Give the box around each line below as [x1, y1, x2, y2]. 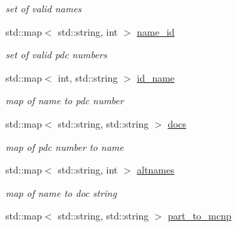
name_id [137, 24, 175, 38]
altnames [137, 163, 174, 177]
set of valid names [5, 1, 82, 15]
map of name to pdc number [5, 93, 124, 108]
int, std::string [58, 70, 118, 84]
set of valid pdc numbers [5, 47, 107, 62]
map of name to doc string [5, 185, 117, 200]
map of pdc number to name [5, 139, 124, 154]
